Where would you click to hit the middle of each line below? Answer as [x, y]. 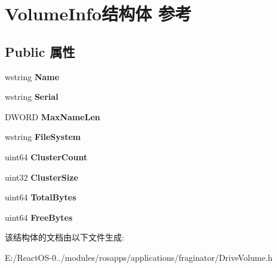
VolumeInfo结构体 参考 [98, 13]
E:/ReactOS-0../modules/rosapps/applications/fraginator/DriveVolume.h [139, 257]
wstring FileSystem [43, 137]
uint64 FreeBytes [39, 217]
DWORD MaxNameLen [53, 116]
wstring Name [32, 76]
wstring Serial [32, 97]
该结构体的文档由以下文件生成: [64, 237]
